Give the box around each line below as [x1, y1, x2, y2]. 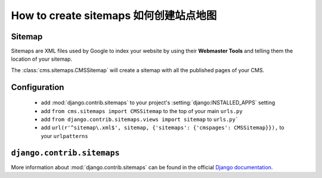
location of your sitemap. [11, 55, 73, 63]
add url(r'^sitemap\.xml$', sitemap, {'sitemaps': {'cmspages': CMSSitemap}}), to [41, 124, 284, 131]
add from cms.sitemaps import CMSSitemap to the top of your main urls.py [41, 107, 243, 114]
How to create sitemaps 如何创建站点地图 [11, 9, 217, 22]
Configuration [11, 82, 64, 92]
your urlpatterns [41, 132, 89, 139]
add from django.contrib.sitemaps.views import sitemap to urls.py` [41, 116, 239, 123]
